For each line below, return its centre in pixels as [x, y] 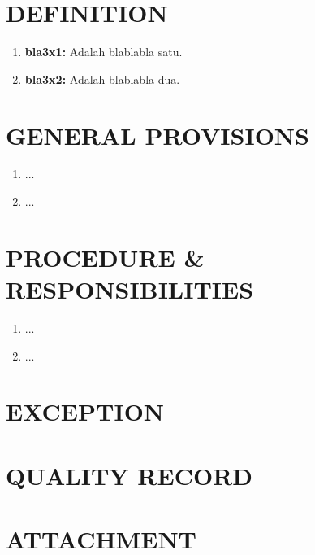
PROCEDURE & [105, 257]
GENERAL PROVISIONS [157, 135]
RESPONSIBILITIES [130, 289]
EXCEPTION [85, 411]
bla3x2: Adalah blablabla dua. [102, 79]
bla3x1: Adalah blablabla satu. [104, 52]
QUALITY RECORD [129, 475]
